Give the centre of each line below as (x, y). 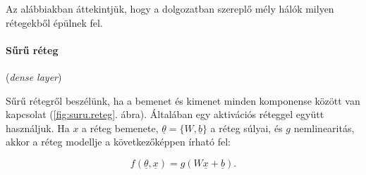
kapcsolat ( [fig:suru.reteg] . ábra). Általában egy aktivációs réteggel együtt (165, 114)
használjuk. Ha (38, 128)
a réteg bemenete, (120, 128)
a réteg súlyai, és (246, 128)
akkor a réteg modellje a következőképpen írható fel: (118, 142)
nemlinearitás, (324, 128)
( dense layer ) (34, 76)
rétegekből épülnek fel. (54, 22)
